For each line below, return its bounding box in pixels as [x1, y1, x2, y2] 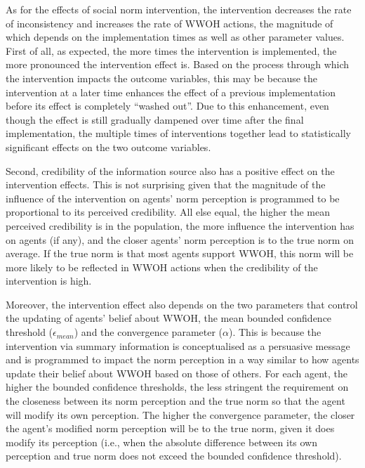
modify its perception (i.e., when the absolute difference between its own [6, 434, 318, 449]
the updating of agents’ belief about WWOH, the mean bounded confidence [6, 311, 332, 325]
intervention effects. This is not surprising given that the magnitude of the [6, 177, 326, 192]
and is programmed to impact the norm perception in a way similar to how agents [6, 352, 359, 367]
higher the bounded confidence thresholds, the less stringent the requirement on [6, 379, 349, 394]
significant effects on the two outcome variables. [6, 139, 211, 154]
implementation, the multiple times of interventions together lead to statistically [6, 126, 351, 141]
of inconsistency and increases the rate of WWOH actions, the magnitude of [6, 15, 333, 30]
